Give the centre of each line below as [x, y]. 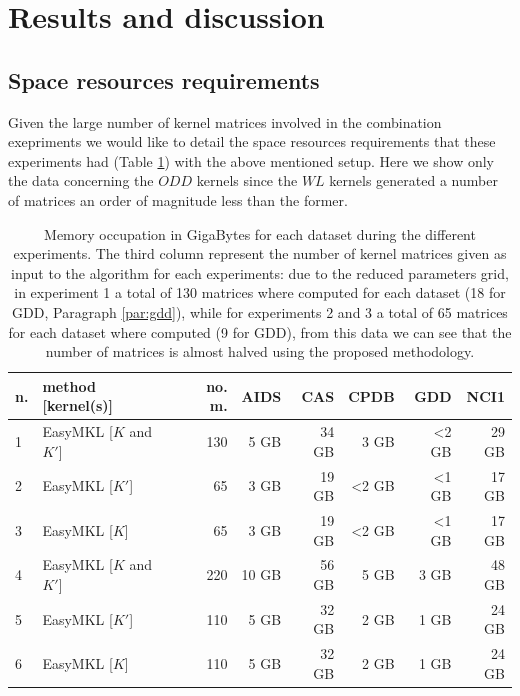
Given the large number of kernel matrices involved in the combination [225, 121]
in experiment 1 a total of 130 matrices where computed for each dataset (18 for [260, 292]
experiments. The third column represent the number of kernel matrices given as [260, 253]
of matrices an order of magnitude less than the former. [178, 199]
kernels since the [247, 180]
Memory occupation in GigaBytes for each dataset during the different [260, 233]
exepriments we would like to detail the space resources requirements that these [252, 141]
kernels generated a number [413, 180]
